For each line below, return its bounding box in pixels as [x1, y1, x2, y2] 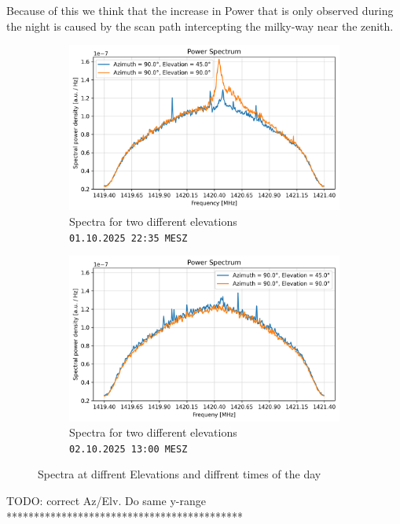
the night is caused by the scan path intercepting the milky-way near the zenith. [6, 17, 394, 34]
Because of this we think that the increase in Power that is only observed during [6, 2, 394, 18]
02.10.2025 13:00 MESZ [69, 443, 188, 455]
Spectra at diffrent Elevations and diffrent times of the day [38, 466, 321, 482]
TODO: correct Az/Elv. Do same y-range [6, 493, 206, 509]
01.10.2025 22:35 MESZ [69, 232, 188, 244]
